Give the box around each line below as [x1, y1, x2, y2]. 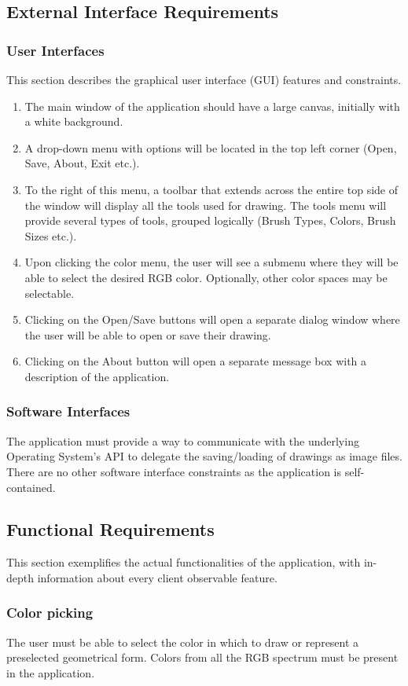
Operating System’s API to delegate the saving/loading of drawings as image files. [6, 448, 402, 464]
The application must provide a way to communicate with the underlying [6, 432, 359, 449]
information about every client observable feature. [37, 569, 278, 585]
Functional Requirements [6, 517, 215, 541]
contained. [6, 479, 56, 495]
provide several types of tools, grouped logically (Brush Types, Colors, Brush [24, 212, 396, 229]
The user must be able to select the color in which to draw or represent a [6, 633, 359, 650]
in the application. [6, 664, 95, 680]
